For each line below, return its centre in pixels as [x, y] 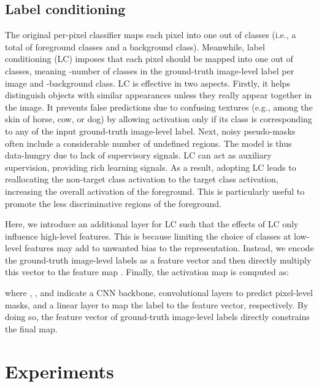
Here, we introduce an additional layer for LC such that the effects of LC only [152, 224]
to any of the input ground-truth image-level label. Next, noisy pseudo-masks [150, 131]
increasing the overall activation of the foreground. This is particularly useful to [155, 191]
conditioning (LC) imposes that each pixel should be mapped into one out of [149, 59]
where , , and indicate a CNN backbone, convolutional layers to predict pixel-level [159, 293]
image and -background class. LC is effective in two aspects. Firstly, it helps [148, 83]
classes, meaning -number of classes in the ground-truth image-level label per [150, 70]
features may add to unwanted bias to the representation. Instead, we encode [169, 248]
